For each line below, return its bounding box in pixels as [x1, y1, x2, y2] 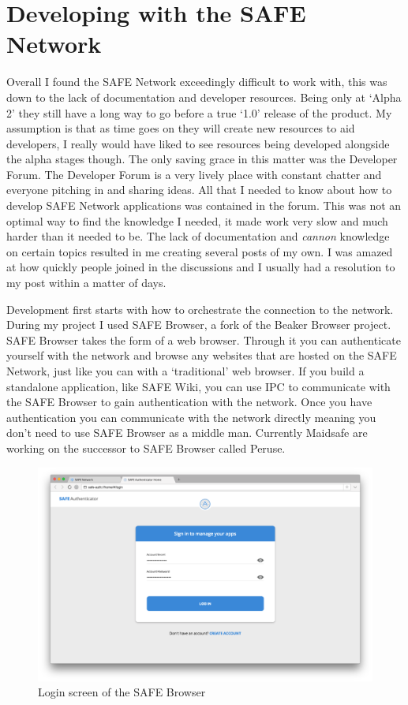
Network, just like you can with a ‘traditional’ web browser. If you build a [6, 363, 365, 379]
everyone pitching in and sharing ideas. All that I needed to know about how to [6, 181, 392, 198]
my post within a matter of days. [6, 274, 167, 291]
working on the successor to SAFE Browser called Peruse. [6, 439, 286, 456]
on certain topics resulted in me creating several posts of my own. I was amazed [6, 243, 393, 259]
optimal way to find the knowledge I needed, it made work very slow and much [6, 212, 388, 229]
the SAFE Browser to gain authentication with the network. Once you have [6, 394, 372, 410]
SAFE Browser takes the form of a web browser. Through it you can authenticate [6, 331, 401, 348]
